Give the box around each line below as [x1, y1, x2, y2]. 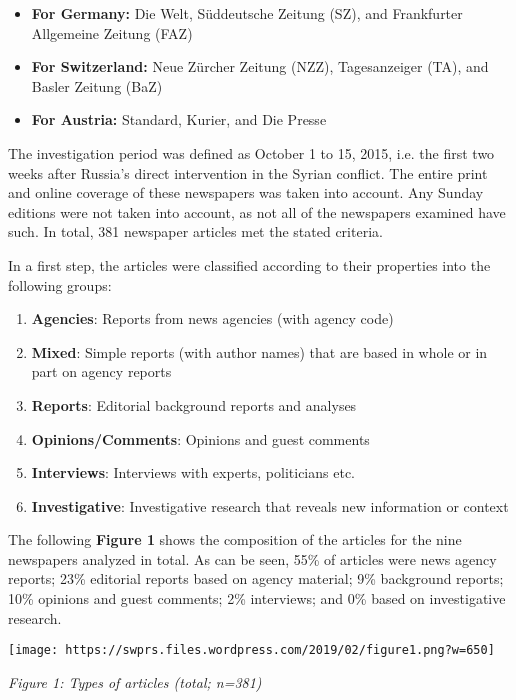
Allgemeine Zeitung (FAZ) [31, 22, 193, 43]
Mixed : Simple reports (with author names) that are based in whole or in [31, 341, 488, 362]
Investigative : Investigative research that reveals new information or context [31, 495, 509, 516]
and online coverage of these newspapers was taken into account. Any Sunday [8, 182, 484, 203]
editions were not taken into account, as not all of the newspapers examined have [8, 201, 506, 222]
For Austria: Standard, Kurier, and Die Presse [31, 109, 327, 130]
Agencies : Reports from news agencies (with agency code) [31, 308, 394, 329]
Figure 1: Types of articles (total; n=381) [8, 671, 262, 692]
